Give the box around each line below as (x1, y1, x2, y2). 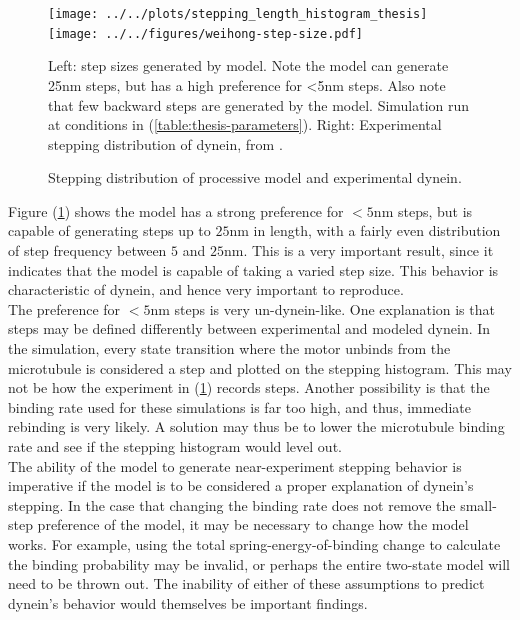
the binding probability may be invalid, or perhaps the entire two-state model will (8, 553, 511, 574)
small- (460, 494, 497, 515)
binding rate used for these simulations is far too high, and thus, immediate (8, 396, 471, 417)
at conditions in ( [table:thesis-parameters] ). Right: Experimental (48, 114, 442, 135)
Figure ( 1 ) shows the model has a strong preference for (8, 200, 344, 221)
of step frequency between (8, 240, 167, 261)
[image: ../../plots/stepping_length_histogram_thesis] (48, 7, 428, 21)
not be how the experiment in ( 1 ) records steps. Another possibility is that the (8, 377, 490, 398)
